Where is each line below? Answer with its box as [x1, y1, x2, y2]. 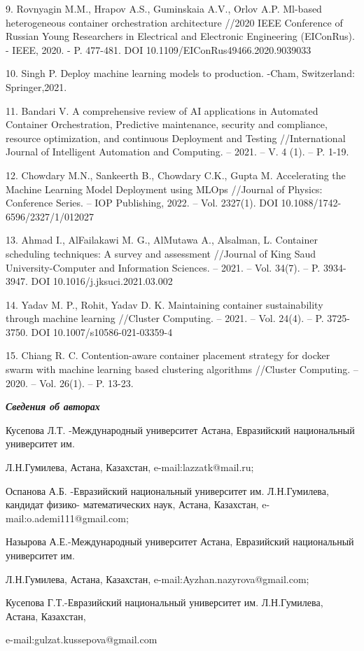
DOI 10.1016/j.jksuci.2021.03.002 [31, 274, 173, 288]
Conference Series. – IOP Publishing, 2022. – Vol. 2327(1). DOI [6, 195, 278, 210]
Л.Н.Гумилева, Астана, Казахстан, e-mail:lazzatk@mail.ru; [6, 460, 254, 475]
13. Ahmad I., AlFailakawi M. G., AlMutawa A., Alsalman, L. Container [6, 232, 318, 247]
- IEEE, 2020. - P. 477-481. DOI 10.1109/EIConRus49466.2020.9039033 [6, 42, 311, 57]
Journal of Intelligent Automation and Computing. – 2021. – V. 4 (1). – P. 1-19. [6, 144, 349, 159]
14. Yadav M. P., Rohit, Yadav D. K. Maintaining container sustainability [6, 297, 323, 311]
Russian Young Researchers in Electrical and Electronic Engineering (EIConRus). [6, 29, 355, 43]
